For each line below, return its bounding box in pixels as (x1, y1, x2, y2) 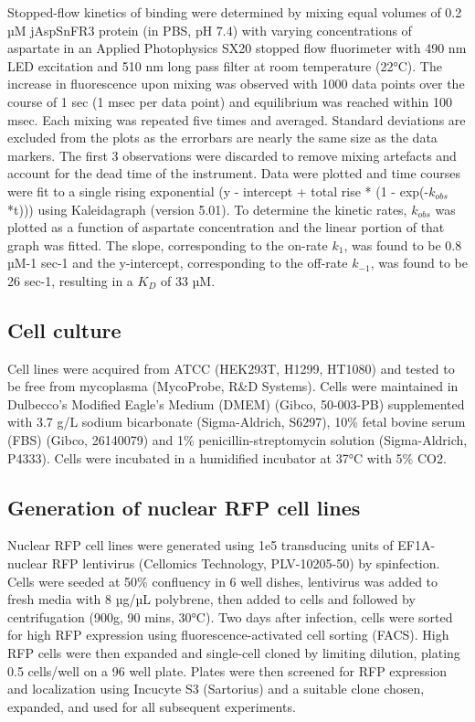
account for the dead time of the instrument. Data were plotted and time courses (7, 164, 460, 183)
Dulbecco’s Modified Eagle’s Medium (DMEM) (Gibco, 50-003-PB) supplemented (7, 394, 465, 413)
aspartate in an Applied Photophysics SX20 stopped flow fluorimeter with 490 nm (7, 38, 467, 58)
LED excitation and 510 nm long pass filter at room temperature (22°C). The (7, 56, 442, 75)
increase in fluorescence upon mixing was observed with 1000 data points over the (7, 74, 465, 93)
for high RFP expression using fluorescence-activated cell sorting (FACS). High (7, 625, 449, 644)
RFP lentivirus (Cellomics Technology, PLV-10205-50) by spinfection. (51, 554, 440, 573)
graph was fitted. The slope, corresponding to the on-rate (7, 235, 328, 254)
